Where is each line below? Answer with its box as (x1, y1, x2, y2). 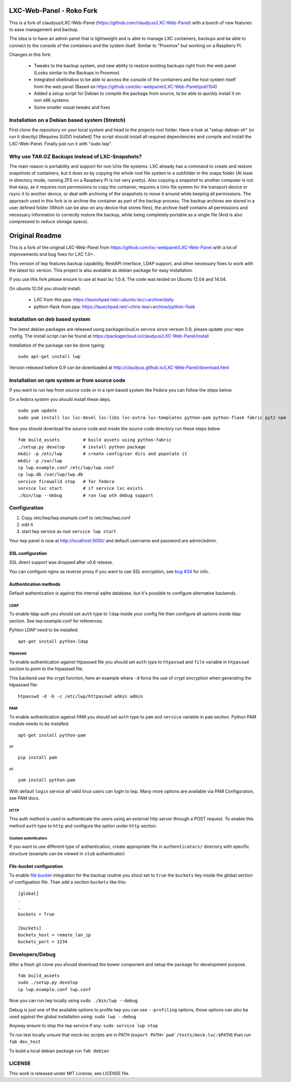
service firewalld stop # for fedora (18, 479, 115, 484)
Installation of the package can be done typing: (9, 342, 106, 348)
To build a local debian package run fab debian (9, 1047, 109, 1054)
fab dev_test (9, 1039, 41, 1044)
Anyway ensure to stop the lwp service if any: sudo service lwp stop (9, 1023, 158, 1029)
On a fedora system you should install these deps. (9, 396, 111, 402)
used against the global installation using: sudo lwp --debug (9, 1013, 136, 1019)
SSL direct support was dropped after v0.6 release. (9, 560, 114, 565)
